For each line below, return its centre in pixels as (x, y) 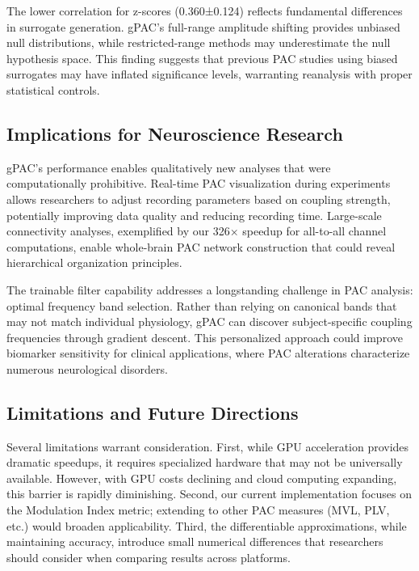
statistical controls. (53, 89)
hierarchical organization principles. (94, 262)
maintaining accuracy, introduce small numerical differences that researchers (195, 541)
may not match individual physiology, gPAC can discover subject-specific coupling (209, 321)
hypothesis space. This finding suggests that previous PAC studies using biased (202, 58)
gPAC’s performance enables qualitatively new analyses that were (169, 167)
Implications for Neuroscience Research (175, 133)
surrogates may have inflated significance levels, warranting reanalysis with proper (209, 74)
